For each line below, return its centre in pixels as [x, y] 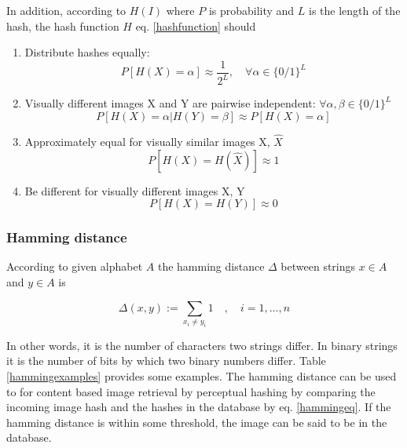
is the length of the [355, 10]
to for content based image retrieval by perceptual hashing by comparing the [191, 391]
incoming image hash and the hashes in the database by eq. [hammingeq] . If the [199, 407]
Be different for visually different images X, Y [135, 190]
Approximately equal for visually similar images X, [147, 141]
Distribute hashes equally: [87, 52]
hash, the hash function [63, 25]
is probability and [251, 10]
